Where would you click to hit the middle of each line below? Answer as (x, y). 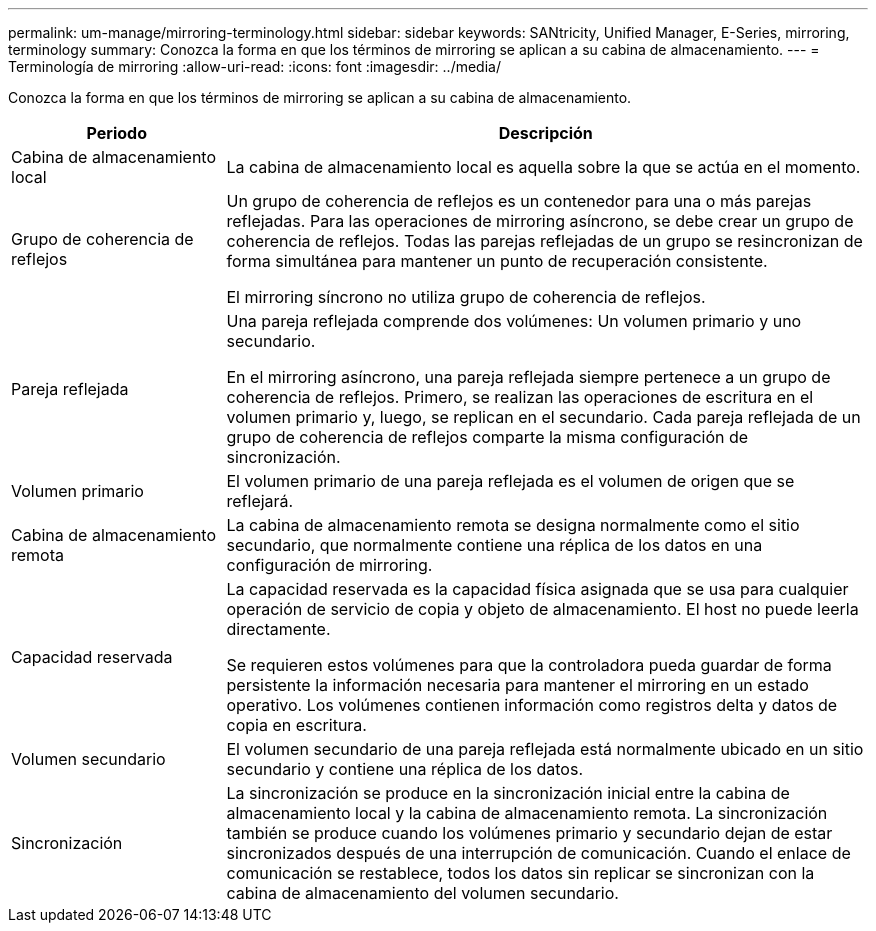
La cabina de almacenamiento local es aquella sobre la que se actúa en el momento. (543, 167)
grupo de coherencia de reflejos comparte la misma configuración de (487, 437)
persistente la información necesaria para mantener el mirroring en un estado (517, 685)
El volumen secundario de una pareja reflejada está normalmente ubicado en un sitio (545, 749)
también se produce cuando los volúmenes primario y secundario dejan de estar (529, 833)
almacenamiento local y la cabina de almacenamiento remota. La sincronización (527, 813)
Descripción (545, 133)
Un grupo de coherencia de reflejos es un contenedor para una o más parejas (519, 201)
